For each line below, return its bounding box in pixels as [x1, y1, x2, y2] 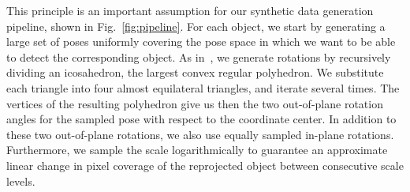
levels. [6, 172, 35, 189]
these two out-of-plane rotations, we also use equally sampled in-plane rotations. [6, 126, 394, 142]
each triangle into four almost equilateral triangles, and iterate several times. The [6, 79, 400, 96]
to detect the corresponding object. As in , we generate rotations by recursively [6, 48, 391, 65]
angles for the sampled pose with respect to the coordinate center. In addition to [6, 111, 397, 127]
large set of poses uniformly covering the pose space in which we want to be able [6, 33, 396, 50]
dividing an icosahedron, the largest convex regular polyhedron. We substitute [6, 64, 384, 81]
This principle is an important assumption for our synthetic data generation [6, 2, 374, 18]
